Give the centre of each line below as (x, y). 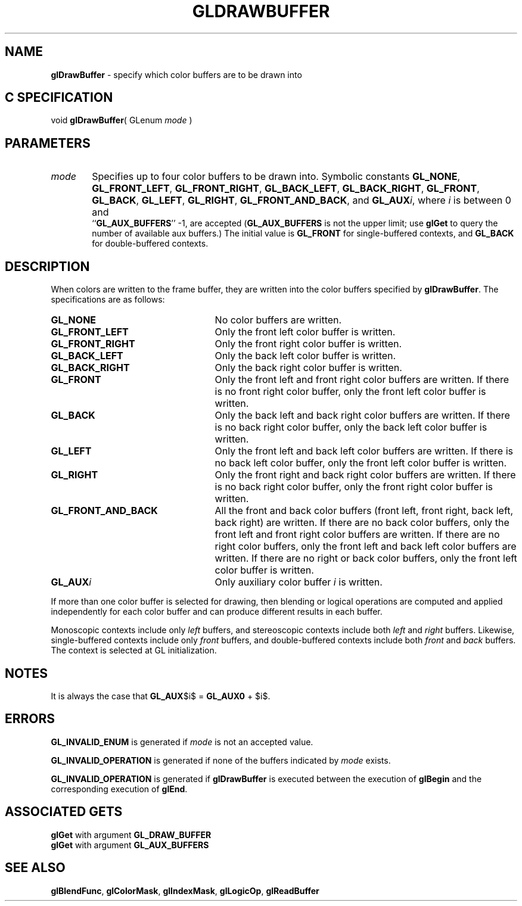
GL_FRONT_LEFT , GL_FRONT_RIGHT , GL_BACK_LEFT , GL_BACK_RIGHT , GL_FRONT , (286, 189)
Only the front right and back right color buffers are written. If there (365, 475)
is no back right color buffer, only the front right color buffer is (354, 487)
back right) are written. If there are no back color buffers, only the (362, 523)
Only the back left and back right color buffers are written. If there (362, 415)
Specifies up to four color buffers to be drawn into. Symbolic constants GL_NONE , (276, 177)
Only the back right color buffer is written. (308, 368)
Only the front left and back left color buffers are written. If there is (364, 451)
